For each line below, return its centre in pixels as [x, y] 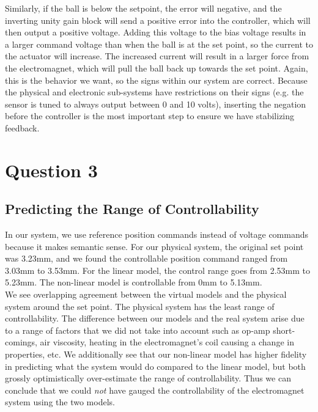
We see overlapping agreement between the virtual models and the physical [146, 294]
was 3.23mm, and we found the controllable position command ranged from [146, 258]
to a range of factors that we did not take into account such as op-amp [138, 330]
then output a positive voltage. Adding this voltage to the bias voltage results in [156, 32]
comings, [21, 342]
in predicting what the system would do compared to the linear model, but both [155, 366]
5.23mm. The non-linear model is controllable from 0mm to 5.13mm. [134, 282]
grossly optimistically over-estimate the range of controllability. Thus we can [148, 378]
